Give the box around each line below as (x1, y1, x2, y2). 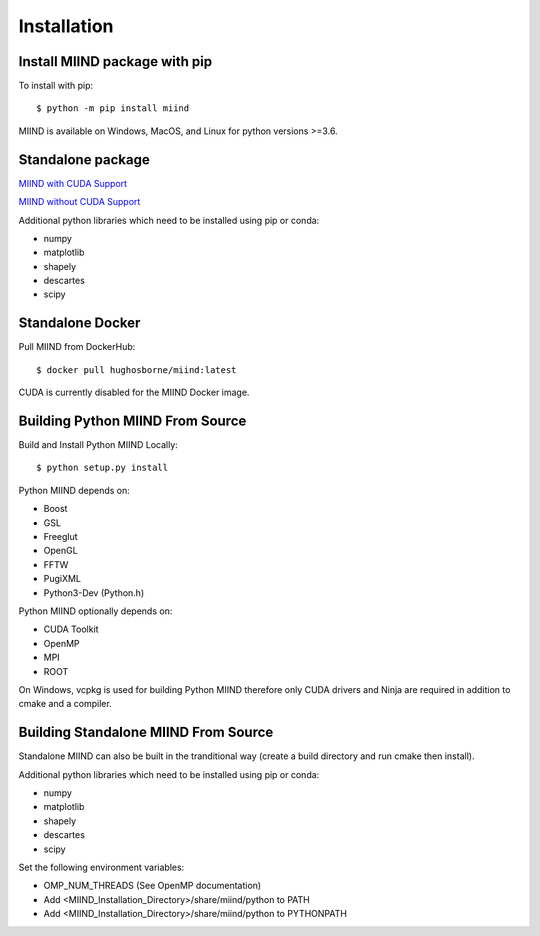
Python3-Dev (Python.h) (43, 586, 145, 599)
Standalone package (18, 151, 150, 168)
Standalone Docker (18, 315, 141, 332)
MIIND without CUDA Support (18, 196, 141, 208)
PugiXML (43, 573, 82, 585)
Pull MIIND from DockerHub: (18, 341, 136, 353)
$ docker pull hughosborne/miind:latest (36, 364, 237, 375)
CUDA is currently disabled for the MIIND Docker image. (18, 386, 250, 399)
